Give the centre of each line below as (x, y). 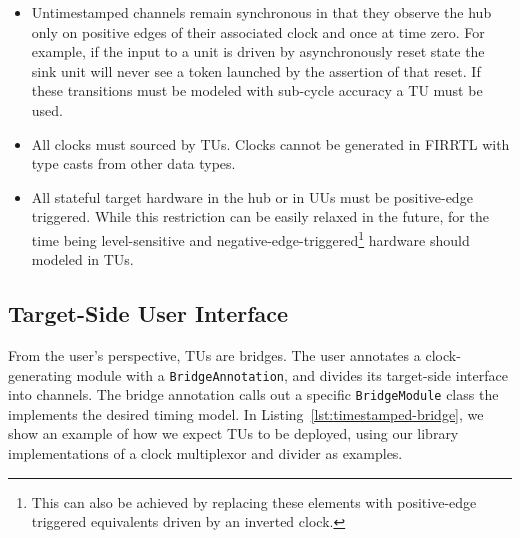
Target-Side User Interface (148, 313)
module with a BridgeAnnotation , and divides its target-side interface (292, 374)
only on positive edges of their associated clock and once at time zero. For (258, 31)
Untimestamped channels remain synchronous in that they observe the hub (261, 12)
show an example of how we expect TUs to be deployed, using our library (233, 433)
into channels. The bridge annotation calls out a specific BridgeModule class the (253, 394)
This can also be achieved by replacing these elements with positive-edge (254, 501)
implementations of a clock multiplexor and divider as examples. (205, 453)
